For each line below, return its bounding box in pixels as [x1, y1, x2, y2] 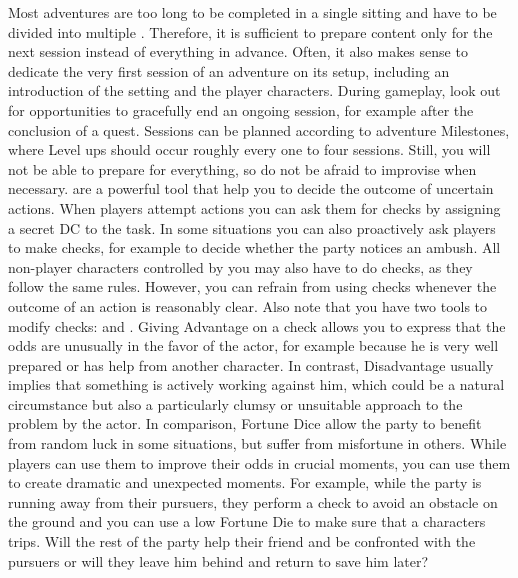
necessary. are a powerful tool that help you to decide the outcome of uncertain [8, 178, 494, 199]
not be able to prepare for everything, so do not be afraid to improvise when [8, 158, 477, 179]
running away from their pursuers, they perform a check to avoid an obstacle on [8, 491, 498, 512]
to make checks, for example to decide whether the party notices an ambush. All [8, 237, 501, 258]
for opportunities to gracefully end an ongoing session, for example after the [8, 99, 474, 120]
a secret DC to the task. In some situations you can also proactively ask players [8, 217, 496, 238]
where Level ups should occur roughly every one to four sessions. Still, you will [8, 139, 491, 160]
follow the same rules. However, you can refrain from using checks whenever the [8, 276, 497, 297]
